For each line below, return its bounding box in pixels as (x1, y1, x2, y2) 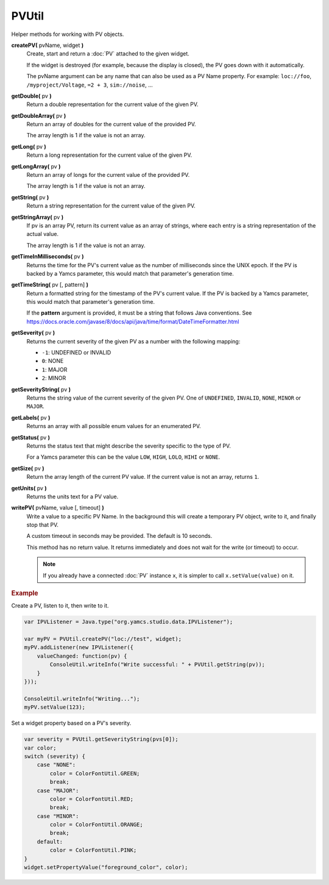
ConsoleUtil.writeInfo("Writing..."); (24, 695, 140, 702)
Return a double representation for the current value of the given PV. (26, 101, 199, 108)
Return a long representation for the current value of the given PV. (26, 151, 192, 159)
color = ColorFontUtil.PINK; (49, 847, 137, 854)
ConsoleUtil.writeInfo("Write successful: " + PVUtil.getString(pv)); (49, 661, 265, 668)
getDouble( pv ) (11, 92, 52, 99)
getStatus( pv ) (11, 434, 51, 441)
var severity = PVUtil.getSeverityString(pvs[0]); (24, 736, 179, 743)
